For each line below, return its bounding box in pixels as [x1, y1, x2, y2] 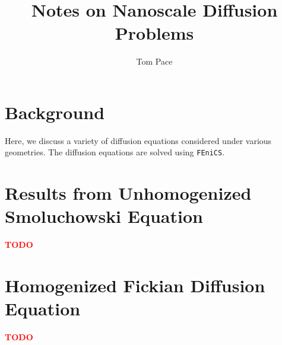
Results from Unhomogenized [5, 181, 252, 205]
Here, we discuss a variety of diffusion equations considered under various [5, 134, 272, 146]
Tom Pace [136, 55, 173, 68]
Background [5, 100, 105, 124]
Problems [115, 21, 194, 45]
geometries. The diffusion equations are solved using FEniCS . [5, 146, 225, 158]
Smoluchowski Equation [5, 204, 203, 228]
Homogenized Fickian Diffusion [5, 273, 265, 298]
